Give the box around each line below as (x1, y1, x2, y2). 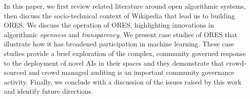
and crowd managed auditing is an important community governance (28, 67, 234, 77)
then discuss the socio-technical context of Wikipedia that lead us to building (4, 10, 235, 20)
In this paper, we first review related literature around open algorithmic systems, (4, 1, 246, 11)
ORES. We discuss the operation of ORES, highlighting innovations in (4, 20, 214, 30)
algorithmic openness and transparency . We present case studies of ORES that (4, 29, 238, 39)
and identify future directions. (4, 86, 93, 96)
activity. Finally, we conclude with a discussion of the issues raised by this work (4, 76, 242, 86)
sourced (4, 67, 27, 77)
